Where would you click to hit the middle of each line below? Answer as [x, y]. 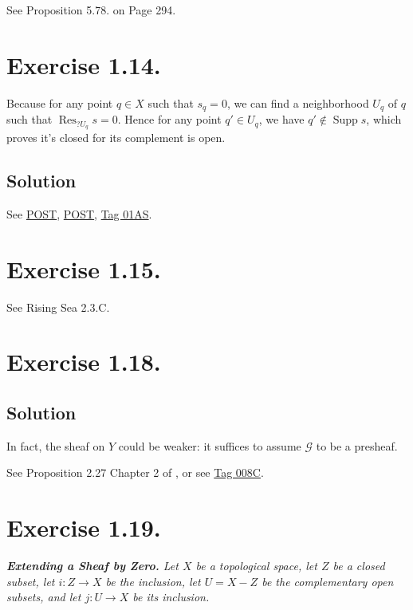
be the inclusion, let [153, 581]
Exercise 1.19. [84, 527]
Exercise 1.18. [84, 362]
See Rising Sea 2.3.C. [58, 307]
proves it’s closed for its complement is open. [116, 138]
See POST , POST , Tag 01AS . [79, 213]
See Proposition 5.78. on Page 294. [91, 10]
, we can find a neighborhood [298, 102]
